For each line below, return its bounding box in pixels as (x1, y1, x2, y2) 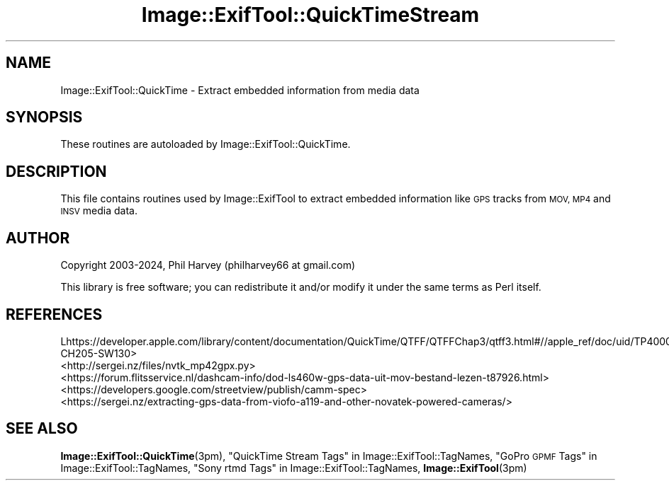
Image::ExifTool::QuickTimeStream (141, 3, 480, 27)
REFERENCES (6, 305, 103, 323)
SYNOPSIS (6, 108, 83, 127)
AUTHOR (6, 228, 70, 247)
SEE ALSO (6, 420, 78, 438)
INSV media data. (60, 204, 137, 217)
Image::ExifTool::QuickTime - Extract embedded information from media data (60, 83, 420, 96)
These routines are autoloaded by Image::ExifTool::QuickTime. (60, 138, 351, 151)
